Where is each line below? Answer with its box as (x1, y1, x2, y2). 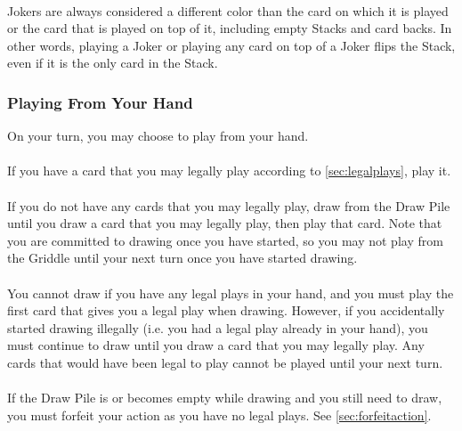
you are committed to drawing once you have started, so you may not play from (7, 231, 443, 249)
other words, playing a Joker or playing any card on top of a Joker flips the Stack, (7, 36, 456, 54)
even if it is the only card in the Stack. (7, 53, 218, 72)
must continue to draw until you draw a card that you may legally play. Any (7, 336, 425, 354)
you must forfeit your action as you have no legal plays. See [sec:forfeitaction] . (7, 405, 432, 424)
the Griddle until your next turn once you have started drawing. (7, 248, 358, 267)
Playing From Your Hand (7, 91, 193, 113)
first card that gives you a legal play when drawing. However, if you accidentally (7, 301, 445, 320)
